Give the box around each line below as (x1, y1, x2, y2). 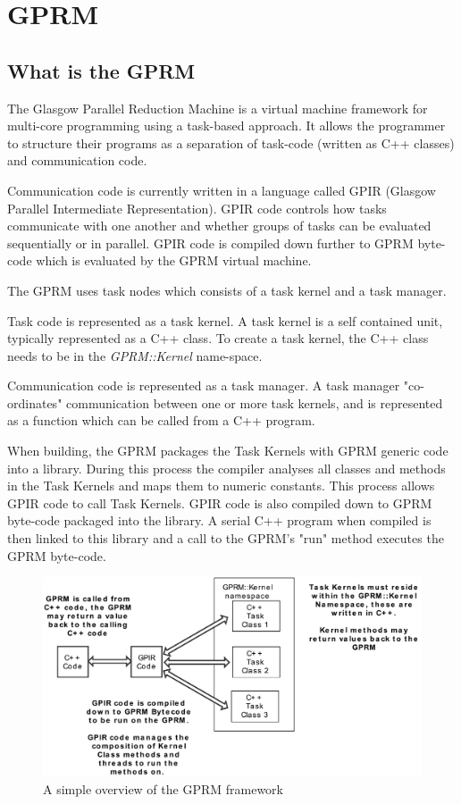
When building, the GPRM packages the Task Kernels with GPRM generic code (7, 441, 448, 460)
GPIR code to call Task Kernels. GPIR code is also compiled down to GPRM (7, 493, 432, 512)
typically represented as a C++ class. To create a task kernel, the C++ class (7, 329, 429, 348)
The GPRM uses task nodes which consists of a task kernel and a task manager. (7, 281, 447, 299)
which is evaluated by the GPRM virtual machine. (36, 251, 312, 270)
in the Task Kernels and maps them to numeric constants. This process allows (7, 476, 435, 495)
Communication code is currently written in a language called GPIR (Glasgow (7, 180, 436, 199)
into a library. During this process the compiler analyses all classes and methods (7, 458, 446, 477)
